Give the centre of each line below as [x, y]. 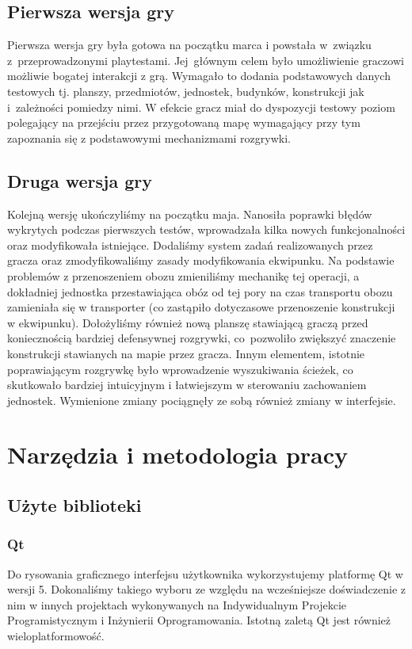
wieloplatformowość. [56, 636]
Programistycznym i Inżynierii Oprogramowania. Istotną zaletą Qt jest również [199, 620]
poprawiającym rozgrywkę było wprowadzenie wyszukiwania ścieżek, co [180, 369]
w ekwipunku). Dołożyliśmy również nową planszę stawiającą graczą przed [188, 322]
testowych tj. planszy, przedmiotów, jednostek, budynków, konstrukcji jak [186, 91]
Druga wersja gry [80, 180]
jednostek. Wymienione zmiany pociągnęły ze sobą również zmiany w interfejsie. [202, 400]
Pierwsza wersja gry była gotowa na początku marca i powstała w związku [189, 45]
